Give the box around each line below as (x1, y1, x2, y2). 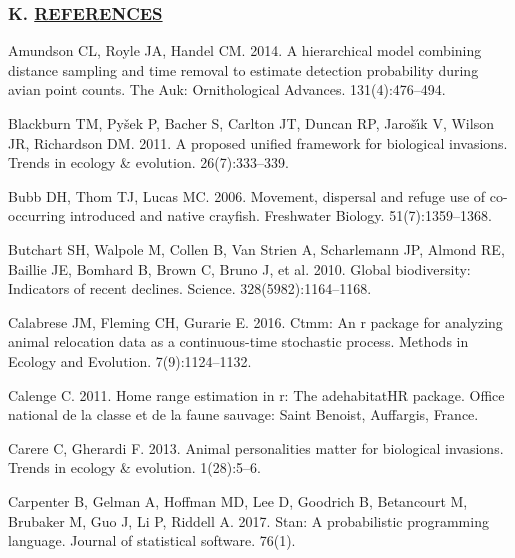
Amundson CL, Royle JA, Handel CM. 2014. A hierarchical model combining (8, 40, 482, 61)
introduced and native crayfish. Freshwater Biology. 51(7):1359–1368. (69, 205, 492, 226)
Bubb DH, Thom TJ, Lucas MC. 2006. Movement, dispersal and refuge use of (8, 185, 486, 206)
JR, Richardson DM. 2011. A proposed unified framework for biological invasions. (8, 132, 508, 153)
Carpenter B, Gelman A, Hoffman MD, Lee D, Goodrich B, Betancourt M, (8, 490, 468, 511)
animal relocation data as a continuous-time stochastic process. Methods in (8, 331, 469, 352)
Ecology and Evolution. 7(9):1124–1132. (8, 350, 252, 371)
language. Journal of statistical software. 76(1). (8, 530, 296, 551)
